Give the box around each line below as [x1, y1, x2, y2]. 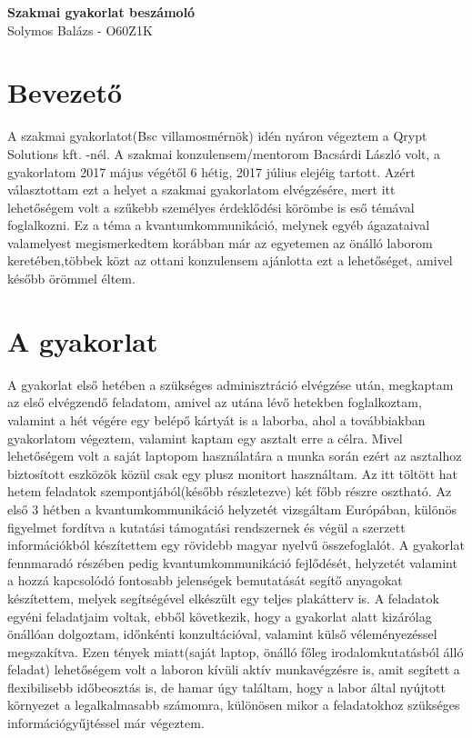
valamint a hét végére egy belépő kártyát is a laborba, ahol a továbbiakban [7, 410, 426, 429]
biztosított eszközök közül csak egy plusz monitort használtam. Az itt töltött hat [7, 464, 458, 483]
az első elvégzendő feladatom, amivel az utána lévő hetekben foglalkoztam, [7, 393, 422, 412]
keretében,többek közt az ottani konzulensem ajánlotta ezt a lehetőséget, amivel [7, 251, 453, 270]
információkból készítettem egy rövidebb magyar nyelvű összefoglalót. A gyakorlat [7, 535, 465, 554]
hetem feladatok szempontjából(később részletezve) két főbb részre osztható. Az [7, 482, 452, 501]
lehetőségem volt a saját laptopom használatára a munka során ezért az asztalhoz [7, 446, 462, 465]
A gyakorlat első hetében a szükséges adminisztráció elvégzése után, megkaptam [7, 374, 454, 394]
